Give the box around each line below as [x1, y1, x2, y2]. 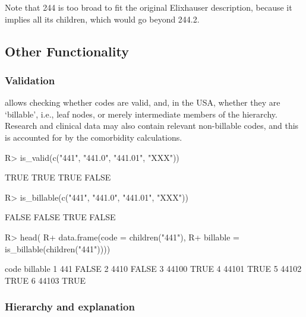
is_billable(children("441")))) [5, 242, 111, 255]
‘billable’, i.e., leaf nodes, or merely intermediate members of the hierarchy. [5, 107, 277, 120]
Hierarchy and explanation [5, 299, 135, 314]
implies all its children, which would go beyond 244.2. [5, 12, 200, 25]
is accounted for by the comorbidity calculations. [5, 131, 182, 143]
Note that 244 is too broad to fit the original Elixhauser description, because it [5, 1, 292, 13]
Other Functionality [5, 42, 129, 60]
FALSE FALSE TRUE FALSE [5, 211, 116, 223]
